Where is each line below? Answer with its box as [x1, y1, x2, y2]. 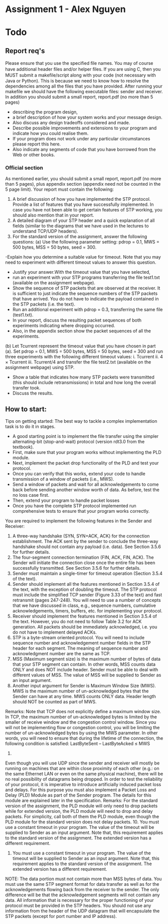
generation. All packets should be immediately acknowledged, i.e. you [12, 624, 157, 630]
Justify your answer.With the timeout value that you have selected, [12, 269, 150, 275]
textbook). [12, 444, 34, 450]
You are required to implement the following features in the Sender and [5, 518, 152, 524]
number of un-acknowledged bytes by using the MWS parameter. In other [5, 730, 158, 736]
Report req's [5, 46, 45, 55]
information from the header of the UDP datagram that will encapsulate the [5, 908, 160, 914]
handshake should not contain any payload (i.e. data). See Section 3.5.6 [12, 544, 161, 550]
